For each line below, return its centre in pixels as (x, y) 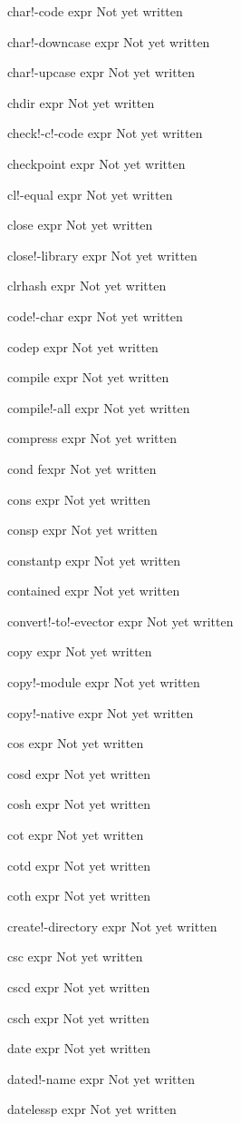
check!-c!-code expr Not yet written (105, 133)
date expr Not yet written (79, 1048)
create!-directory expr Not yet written (112, 926)
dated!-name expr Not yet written (101, 1078)
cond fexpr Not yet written (82, 468)
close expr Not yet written (80, 225)
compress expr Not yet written (92, 438)
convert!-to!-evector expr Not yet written (120, 621)
